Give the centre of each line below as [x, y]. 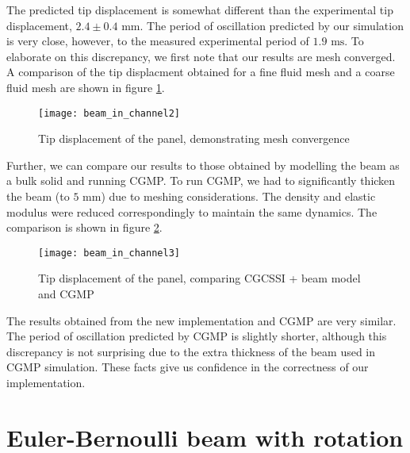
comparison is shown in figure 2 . [84, 227]
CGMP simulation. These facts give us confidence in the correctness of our [188, 367]
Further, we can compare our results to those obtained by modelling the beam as [203, 165]
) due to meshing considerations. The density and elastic [238, 196]
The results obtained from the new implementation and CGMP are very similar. [201, 320]
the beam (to [38, 196]
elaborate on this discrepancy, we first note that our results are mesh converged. [201, 56]
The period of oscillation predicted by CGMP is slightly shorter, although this [197, 336]
